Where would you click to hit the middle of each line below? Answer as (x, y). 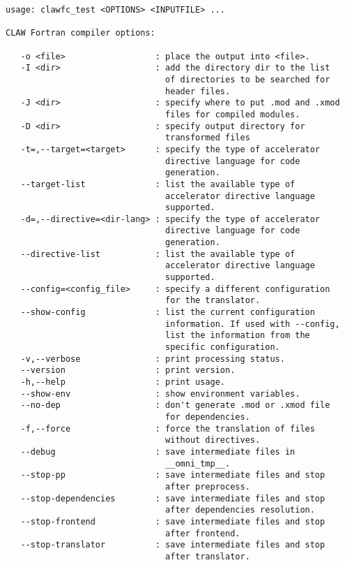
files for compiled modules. (233, 114)
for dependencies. (208, 417)
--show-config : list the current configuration (168, 313)
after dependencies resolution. (240, 510)
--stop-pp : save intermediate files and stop (173, 475)
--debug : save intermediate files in (158, 452)
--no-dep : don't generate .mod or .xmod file (175, 405)
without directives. (213, 440)
